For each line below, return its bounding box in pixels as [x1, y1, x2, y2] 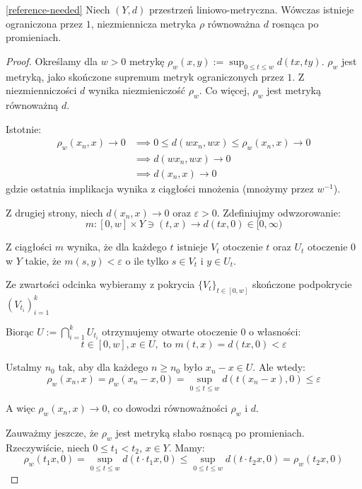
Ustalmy [6, 359, 42, 374]
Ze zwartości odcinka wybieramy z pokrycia [6, 277, 195, 292]
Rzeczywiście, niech [6, 439, 90, 454]
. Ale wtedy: [252, 359, 306, 374]
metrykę [129, 53, 165, 68]
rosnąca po [271, 16, 319, 30]
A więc [6, 401, 35, 415]
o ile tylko [125, 253, 169, 267]
